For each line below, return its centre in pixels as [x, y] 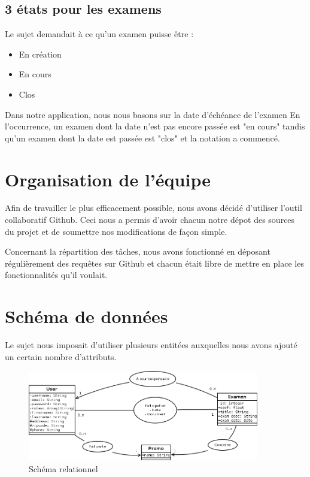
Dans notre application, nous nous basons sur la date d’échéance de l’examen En [153, 114]
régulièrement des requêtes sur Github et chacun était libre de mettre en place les [154, 263]
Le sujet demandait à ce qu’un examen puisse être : [99, 34]
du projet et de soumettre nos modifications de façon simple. [116, 231]
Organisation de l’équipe [108, 179]
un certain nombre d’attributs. [61, 356]
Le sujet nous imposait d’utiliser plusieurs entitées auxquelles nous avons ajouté [151, 345]
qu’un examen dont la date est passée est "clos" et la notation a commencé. [142, 138]
